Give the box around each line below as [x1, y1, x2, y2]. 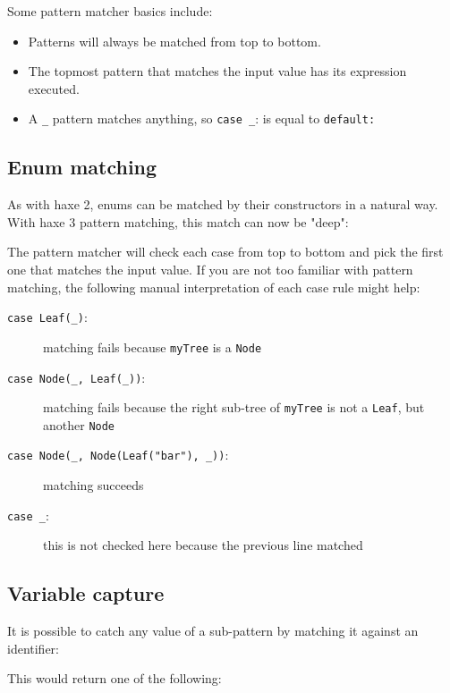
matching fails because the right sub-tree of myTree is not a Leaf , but [43, 398, 425, 417]
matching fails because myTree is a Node [43, 337, 262, 356]
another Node [43, 415, 115, 434]
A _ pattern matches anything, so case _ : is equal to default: [28, 109, 376, 128]
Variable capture [7, 579, 165, 607]
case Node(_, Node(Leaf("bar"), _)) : [7, 445, 229, 464]
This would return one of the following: [7, 669, 222, 688]
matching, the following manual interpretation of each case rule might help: [7, 277, 420, 296]
